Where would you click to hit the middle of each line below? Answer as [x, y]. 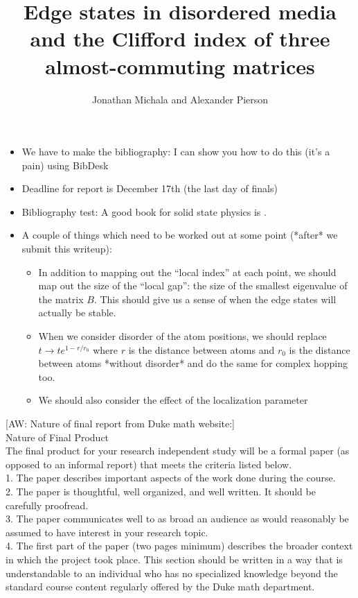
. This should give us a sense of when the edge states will [215, 299]
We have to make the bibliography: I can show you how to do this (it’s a [176, 152]
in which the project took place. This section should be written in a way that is [174, 559]
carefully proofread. [47, 505]
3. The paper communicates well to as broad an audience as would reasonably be [177, 519]
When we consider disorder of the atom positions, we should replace [182, 336]
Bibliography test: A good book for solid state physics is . [144, 211]
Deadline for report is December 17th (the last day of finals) [150, 188]
